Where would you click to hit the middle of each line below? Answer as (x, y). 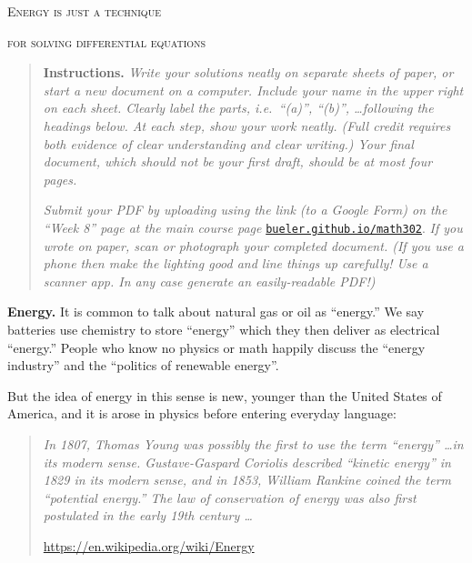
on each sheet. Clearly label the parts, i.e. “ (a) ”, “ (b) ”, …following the (238, 108)
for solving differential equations (107, 41)
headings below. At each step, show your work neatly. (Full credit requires (247, 125)
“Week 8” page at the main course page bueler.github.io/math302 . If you (253, 227)
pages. (60, 179)
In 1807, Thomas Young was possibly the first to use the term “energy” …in (253, 443)
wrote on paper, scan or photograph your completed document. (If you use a (253, 245)
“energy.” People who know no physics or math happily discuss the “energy (216, 347)
